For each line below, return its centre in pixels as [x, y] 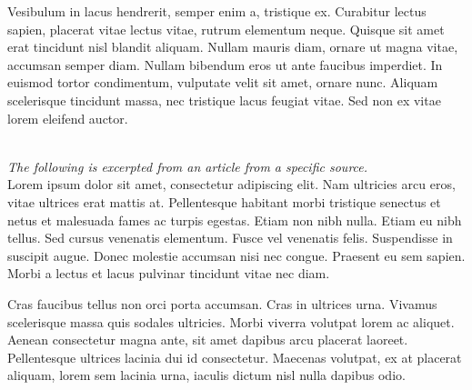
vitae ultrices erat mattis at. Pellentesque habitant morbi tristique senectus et [224, 201]
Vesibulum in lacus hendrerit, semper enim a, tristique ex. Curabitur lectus [217, 11]
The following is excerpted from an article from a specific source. [188, 166]
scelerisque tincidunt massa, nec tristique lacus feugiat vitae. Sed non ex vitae [224, 100]
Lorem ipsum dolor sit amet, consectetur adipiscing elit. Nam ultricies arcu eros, [231, 184]
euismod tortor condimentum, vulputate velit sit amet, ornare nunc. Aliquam [223, 82]
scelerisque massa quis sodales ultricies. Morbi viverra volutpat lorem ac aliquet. [231, 321]
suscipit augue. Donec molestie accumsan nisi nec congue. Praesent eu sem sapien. [236, 255]
